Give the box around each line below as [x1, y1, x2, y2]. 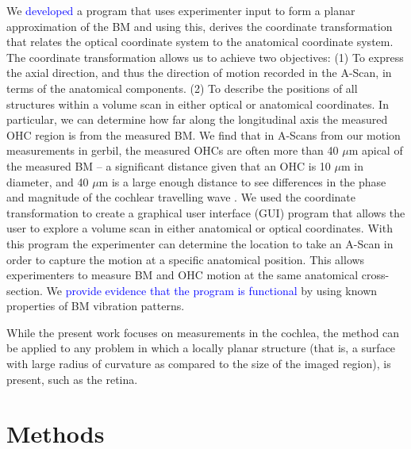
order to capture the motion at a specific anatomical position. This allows [6, 251, 365, 267]
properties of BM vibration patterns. [6, 297, 185, 314]
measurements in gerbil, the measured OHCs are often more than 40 [6, 142, 339, 159]
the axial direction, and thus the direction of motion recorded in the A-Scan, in [6, 64, 392, 81]
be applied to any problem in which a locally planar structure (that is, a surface [6, 340, 396, 356]
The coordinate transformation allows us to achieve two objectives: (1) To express [6, 48, 404, 65]
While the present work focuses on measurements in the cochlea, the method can [6, 324, 400, 340]
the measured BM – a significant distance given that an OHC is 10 [6, 157, 331, 174]
